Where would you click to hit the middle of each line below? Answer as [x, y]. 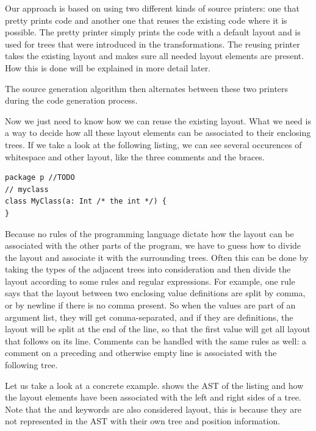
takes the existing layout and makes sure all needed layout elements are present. [155, 56]
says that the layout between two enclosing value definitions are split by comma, [155, 293]
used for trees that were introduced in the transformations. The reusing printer [153, 44]
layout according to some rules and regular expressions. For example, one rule [150, 281]
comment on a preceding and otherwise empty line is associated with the [141, 353]
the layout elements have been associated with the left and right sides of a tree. [153, 397]
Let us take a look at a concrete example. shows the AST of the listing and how [154, 385]
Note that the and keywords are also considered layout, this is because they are [153, 409]
